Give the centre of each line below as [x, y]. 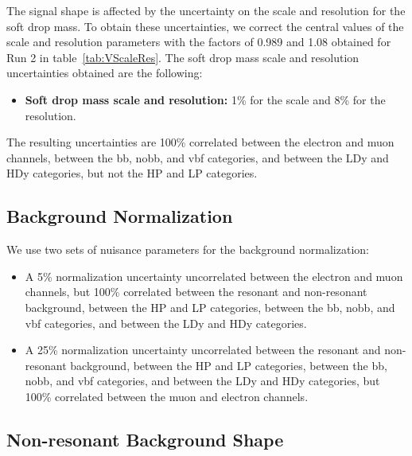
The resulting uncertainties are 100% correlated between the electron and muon [200, 142]
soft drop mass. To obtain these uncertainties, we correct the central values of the [205, 26]
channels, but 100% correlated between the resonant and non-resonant [196, 292]
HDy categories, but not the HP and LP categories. [132, 173]
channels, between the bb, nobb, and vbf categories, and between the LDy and [198, 157]
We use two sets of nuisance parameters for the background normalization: [188, 249]
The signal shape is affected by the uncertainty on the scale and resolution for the [206, 10]
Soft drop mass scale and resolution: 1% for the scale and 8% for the [205, 99]
